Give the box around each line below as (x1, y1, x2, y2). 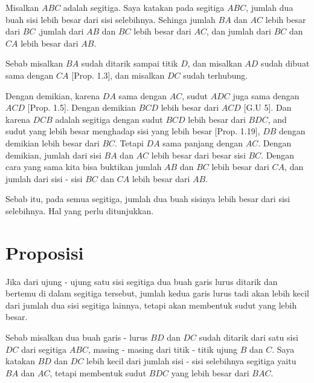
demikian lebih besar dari (5, 136, 100, 149)
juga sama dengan (232, 89, 300, 102)
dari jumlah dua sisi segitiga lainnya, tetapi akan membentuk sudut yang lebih (5, 298, 297, 311)
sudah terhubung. (183, 68, 248, 81)
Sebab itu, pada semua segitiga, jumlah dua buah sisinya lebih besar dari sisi (5, 192, 290, 205)
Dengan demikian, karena (5, 89, 100, 102)
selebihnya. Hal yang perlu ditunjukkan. (5, 204, 154, 217)
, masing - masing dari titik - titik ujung (88, 342, 238, 355)
